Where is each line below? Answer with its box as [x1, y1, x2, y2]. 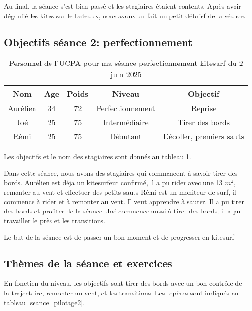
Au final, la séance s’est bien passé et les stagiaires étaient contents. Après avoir [4, 1, 241, 11]
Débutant [109, 131, 142, 142]
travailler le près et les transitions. [4, 215, 105, 225]
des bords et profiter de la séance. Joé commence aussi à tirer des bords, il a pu [4, 206, 241, 216]
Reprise [191, 102, 217, 114]
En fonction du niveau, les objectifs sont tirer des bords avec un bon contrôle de [4, 278, 242, 288]
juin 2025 [110, 68, 142, 80]
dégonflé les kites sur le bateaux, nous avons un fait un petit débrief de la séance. [4, 10, 246, 20]
